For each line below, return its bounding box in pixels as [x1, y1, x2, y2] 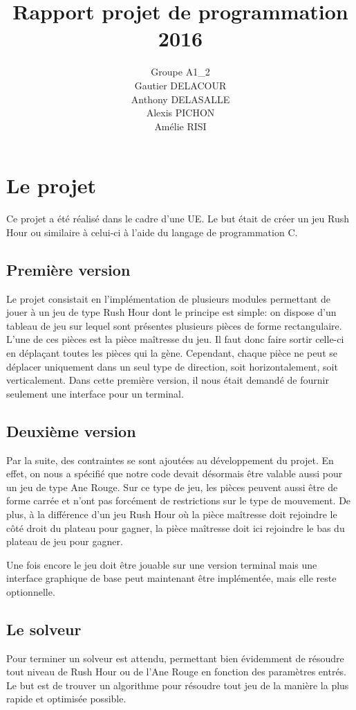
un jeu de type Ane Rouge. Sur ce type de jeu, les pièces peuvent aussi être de [6, 479, 338, 494]
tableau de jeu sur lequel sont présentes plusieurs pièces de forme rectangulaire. [6, 318, 342, 332]
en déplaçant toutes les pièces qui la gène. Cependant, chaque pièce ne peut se [6, 345, 337, 360]
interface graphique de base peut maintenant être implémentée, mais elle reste [6, 571, 337, 585]
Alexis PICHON [146, 105, 215, 120]
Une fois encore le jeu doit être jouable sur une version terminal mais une [6, 557, 317, 571]
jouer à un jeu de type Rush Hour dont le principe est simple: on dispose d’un [6, 305, 337, 319]
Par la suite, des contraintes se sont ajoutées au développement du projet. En [6, 452, 334, 467]
